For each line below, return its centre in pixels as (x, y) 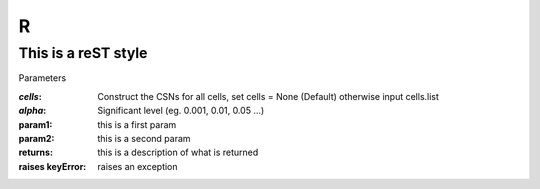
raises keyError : (52, 166)
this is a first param (137, 124)
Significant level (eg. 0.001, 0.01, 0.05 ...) (181, 111)
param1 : (35, 124)
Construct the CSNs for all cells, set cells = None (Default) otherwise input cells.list (268, 96)
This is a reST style (83, 53)
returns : (36, 152)
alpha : (32, 111)
